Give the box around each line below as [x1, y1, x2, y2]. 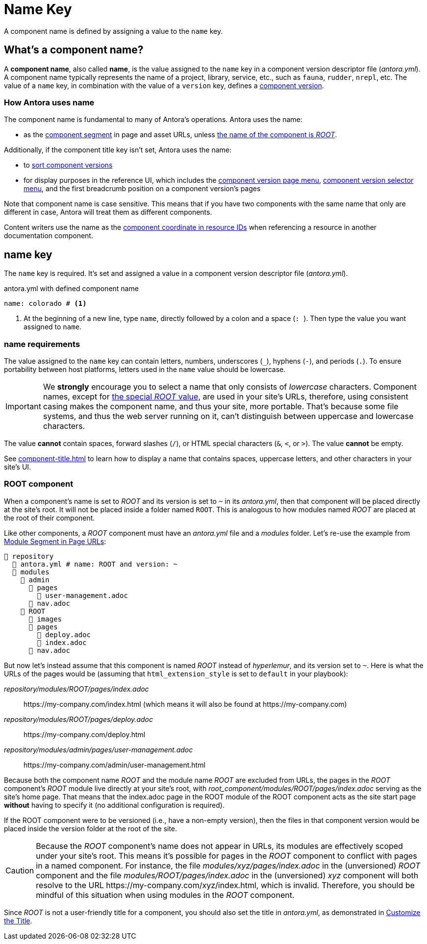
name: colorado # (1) [4, 299, 87, 308]
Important [5, 401, 41, 411]
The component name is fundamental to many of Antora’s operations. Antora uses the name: [4, 115, 302, 124]
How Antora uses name [4, 97, 95, 107]
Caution [5, 865, 34, 875]
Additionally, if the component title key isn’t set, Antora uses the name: [4, 146, 231, 154]
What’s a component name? [4, 44, 144, 56]
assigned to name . [24, 323, 82, 331]
